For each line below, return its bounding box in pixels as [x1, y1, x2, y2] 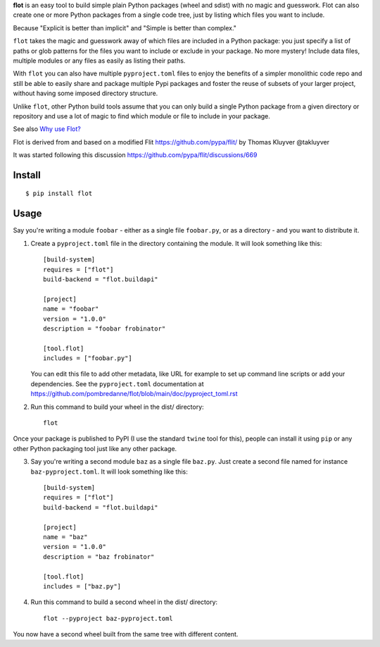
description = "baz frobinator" [43, 553, 155, 560]
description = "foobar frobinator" [43, 324, 166, 333]
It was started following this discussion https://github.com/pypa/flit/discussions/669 [13, 151, 258, 159]
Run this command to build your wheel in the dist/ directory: [30, 402, 204, 411]
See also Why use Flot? [13, 125, 81, 133]
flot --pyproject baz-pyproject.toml [43, 614, 174, 622]
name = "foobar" [43, 305, 99, 313]
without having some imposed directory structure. [13, 89, 158, 98]
